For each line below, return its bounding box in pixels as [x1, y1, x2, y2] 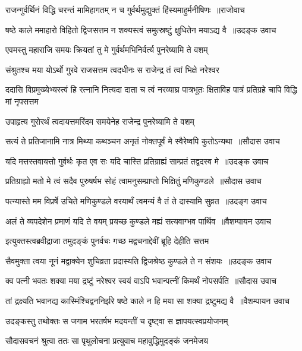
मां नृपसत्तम [5, 94, 39, 107]
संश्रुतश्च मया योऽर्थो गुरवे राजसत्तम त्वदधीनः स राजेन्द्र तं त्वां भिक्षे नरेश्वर [5, 63, 219, 75]
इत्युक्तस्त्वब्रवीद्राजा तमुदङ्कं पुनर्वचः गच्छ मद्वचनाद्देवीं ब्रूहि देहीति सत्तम [5, 235, 209, 247]
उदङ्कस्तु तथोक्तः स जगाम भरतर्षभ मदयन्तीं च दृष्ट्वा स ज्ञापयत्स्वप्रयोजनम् [5, 314, 228, 327]
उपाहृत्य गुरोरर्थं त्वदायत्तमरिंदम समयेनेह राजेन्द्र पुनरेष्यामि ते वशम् [5, 115, 194, 127]
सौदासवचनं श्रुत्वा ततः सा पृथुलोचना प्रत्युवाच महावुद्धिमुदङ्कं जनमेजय [5, 334, 209, 347]
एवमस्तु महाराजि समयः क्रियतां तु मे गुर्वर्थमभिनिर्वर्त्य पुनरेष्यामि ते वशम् [5, 43, 208, 56]
